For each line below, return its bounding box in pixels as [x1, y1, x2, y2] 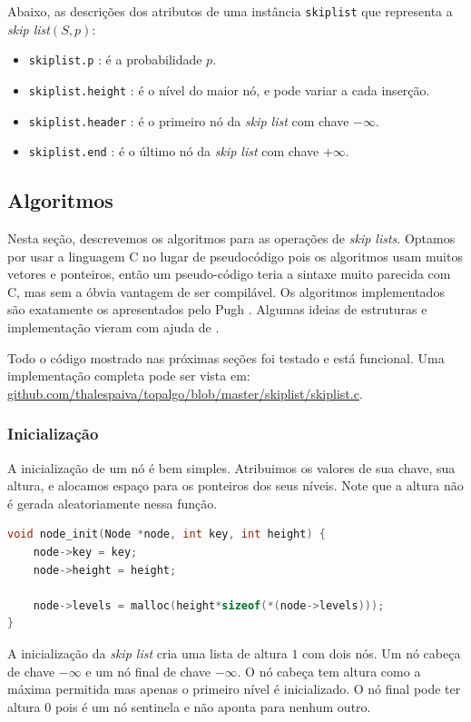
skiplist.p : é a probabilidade [28, 50, 202, 69]
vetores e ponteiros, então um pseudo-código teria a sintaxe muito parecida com [7, 264, 451, 283]
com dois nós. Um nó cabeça [302, 643, 461, 662]
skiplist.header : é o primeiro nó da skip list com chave [28, 111, 349, 130]
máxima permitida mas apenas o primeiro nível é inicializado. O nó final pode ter [7, 679, 461, 698]
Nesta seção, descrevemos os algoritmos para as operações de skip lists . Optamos [7, 229, 456, 248]
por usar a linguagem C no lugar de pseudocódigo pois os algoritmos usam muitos [7, 246, 463, 265]
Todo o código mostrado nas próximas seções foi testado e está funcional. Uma [7, 348, 445, 367]
